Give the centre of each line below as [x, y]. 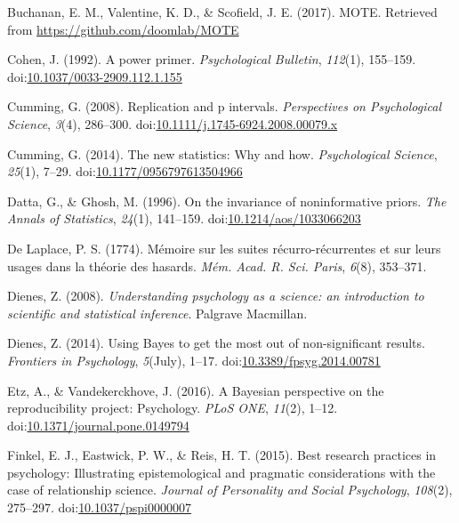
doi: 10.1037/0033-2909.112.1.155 [95, 76]
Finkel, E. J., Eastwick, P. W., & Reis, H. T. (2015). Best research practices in [222, 455]
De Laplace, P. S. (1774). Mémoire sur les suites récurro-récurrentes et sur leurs [224, 248]
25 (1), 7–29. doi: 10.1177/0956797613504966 [125, 171]
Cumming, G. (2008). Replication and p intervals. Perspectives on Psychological [224, 106]
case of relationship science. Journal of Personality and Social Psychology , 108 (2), [230, 490]
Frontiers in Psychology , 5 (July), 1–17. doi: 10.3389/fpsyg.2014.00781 [194, 360]
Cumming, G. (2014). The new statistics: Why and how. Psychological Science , [222, 153]
